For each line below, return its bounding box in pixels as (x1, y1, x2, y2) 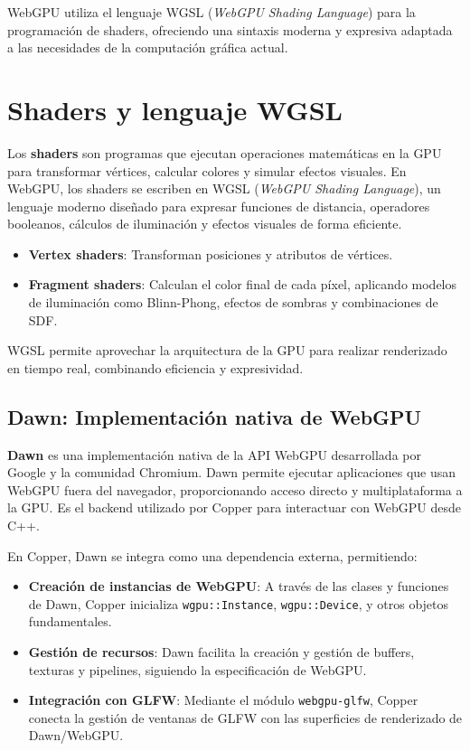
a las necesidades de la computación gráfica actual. (7, 38, 288, 57)
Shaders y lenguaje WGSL (7, 90, 343, 127)
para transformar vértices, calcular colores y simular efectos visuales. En (7, 161, 407, 180)
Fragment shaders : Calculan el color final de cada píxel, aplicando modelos (28, 275, 457, 294)
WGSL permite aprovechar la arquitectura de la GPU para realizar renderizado (7, 341, 447, 360)
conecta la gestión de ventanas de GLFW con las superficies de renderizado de (28, 708, 463, 727)
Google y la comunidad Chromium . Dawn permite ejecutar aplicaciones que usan (7, 463, 456, 482)
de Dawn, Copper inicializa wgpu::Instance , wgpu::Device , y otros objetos (28, 594, 449, 613)
